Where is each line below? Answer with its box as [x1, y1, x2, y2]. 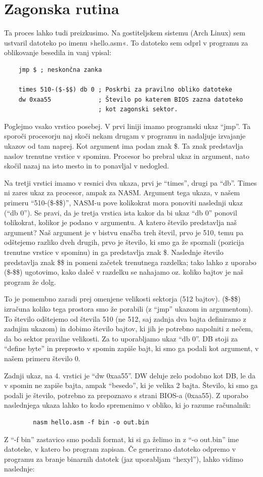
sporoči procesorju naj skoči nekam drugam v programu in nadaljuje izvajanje [4, 131, 246, 141]
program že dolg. [4, 276, 56, 287]
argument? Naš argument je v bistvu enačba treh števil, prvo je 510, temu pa [4, 227, 244, 237]
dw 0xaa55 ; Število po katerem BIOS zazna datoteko [18, 96, 243, 103]
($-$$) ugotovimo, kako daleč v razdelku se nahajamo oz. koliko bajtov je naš [4, 267, 244, 277]
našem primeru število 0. [4, 353, 80, 363]
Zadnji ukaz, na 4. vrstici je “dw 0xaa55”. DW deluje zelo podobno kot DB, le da [4, 370, 255, 380]
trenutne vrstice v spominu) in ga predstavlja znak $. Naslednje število [4, 247, 224, 257]
